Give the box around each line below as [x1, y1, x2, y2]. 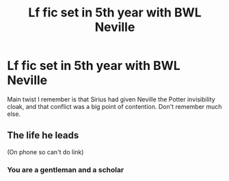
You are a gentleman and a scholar [7, 165, 124, 174]
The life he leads [7, 130, 79, 141]
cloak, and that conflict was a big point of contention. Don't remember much [7, 102, 222, 110]
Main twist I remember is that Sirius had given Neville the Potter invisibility [7, 95, 215, 104]
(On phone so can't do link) [7, 147, 84, 156]
